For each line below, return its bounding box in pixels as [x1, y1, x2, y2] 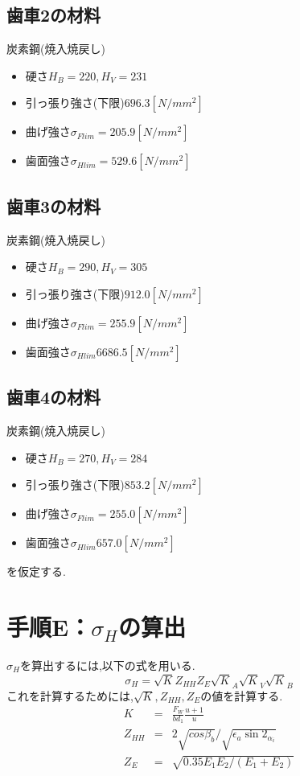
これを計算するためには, [6, 687, 134, 704]
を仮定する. [6, 563, 66, 580]
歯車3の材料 [6, 193, 101, 218]
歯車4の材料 [6, 384, 101, 409]
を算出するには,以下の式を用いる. [19, 656, 195, 673]
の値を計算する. [200, 687, 283, 704]
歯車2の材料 [6, 2, 101, 27]
